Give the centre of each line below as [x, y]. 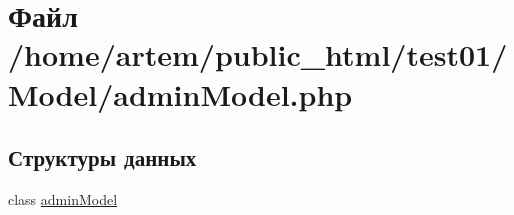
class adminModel [63, 198]
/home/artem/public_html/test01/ [258, 54]
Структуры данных [102, 157]
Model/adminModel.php [180, 93]
